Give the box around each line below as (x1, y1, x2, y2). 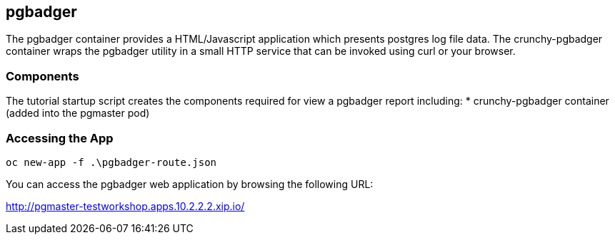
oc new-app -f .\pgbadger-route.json (6, 156, 217, 168)
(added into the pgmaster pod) (6, 107, 150, 120)
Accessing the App (6, 130, 114, 145)
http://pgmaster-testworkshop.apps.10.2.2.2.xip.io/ (6, 199, 245, 212)
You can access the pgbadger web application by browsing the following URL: (6, 177, 374, 190)
